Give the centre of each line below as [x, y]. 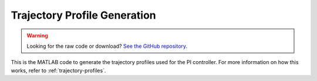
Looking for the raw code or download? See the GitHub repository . [107, 46]
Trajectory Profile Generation [84, 15]
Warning [37, 36]
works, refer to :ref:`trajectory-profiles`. [58, 71]
